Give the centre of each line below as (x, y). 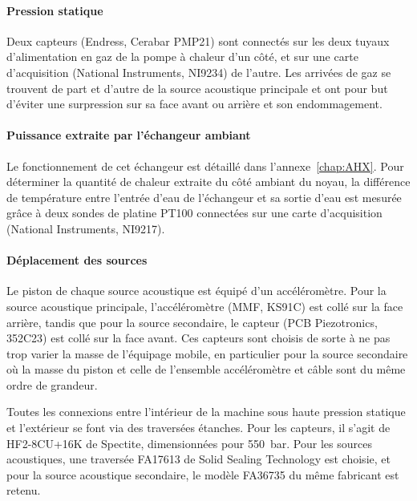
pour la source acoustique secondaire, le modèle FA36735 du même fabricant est (203, 474)
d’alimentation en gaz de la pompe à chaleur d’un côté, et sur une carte (182, 57)
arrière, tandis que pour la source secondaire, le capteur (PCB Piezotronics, (192, 322)
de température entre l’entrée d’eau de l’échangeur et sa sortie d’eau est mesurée (204, 197)
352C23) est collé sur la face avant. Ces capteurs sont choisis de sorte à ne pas (198, 338)
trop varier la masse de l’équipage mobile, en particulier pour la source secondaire (207, 353)
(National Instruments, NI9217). (86, 228)
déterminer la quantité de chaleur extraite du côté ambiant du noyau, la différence (208, 182)
